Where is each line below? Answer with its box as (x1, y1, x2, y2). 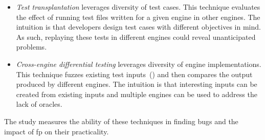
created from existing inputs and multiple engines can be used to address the (16, 88, 257, 99)
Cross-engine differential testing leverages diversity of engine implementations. (16, 58, 261, 69)
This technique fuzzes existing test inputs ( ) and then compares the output (16, 68, 253, 79)
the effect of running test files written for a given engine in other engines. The (16, 11, 260, 22)
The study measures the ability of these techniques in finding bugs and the (4, 115, 238, 126)
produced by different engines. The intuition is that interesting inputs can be (16, 79, 257, 89)
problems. (16, 41, 47, 52)
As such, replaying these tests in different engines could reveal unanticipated (16, 31, 256, 42)
